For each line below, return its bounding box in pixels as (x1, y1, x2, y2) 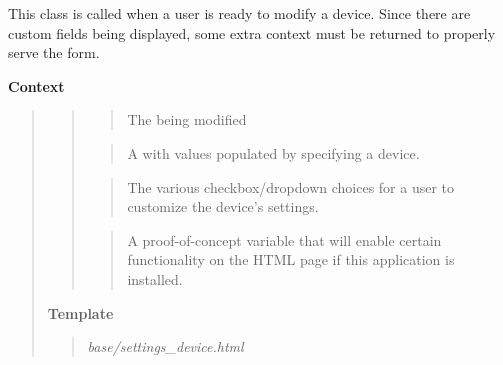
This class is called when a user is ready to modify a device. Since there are (8, 3, 471, 23)
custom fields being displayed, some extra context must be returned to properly (8, 22, 496, 43)
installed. (127, 268, 183, 289)
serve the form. (8, 42, 100, 63)
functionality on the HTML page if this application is (127, 249, 455, 270)
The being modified (127, 109, 247, 130)
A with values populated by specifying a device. (127, 142, 420, 163)
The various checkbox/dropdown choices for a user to (127, 176, 455, 197)
